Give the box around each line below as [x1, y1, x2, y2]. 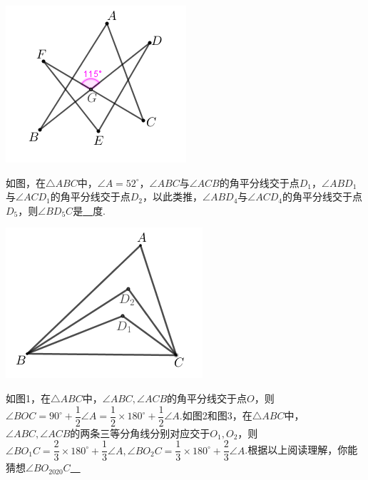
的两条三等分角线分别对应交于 [70, 425, 210, 440]
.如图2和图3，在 [179, 408, 252, 423]
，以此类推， [142, 189, 203, 204]
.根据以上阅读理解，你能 [245, 442, 358, 457]
